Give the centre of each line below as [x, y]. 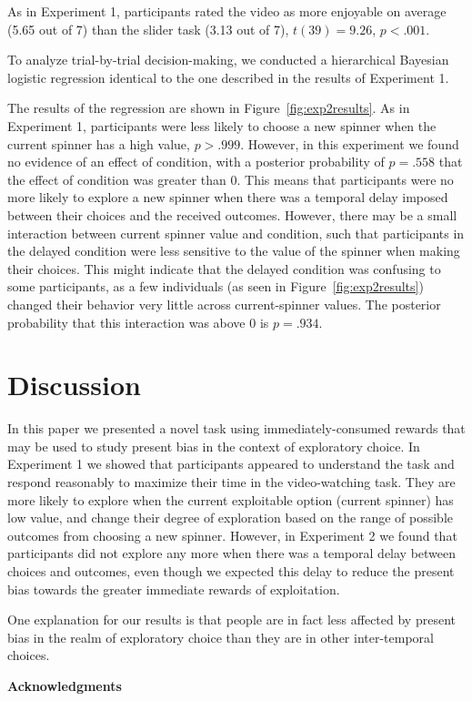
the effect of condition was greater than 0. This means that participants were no [231, 179]
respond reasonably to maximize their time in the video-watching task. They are [231, 482]
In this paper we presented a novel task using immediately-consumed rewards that [236, 428]
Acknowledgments [65, 685]
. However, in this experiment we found [350, 143]
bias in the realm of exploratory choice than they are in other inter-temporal [221, 637]
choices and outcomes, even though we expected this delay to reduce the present [231, 570]
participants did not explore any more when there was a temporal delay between [232, 553]
